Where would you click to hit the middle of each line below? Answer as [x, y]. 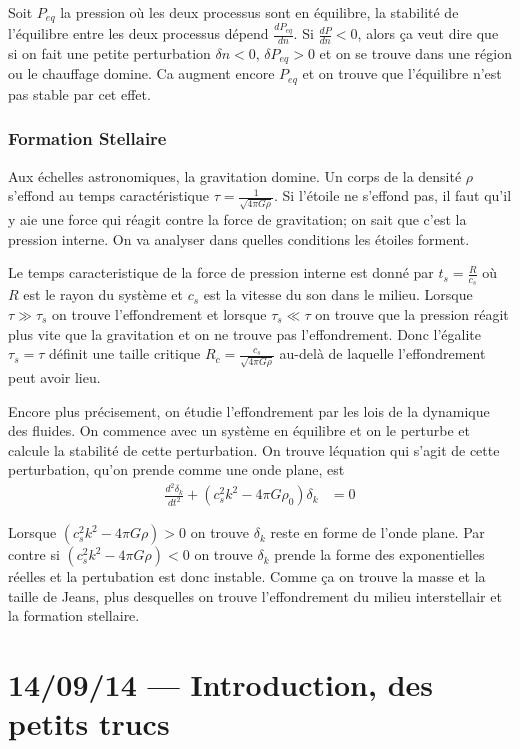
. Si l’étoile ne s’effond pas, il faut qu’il [393, 195]
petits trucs [89, 723]
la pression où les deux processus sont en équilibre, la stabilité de [259, 12]
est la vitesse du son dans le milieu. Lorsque [338, 294]
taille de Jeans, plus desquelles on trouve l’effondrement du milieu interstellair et [255, 595]
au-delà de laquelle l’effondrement [382, 353]
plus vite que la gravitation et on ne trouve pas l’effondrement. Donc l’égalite [244, 333]
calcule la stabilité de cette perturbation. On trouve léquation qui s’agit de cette [254, 449]
